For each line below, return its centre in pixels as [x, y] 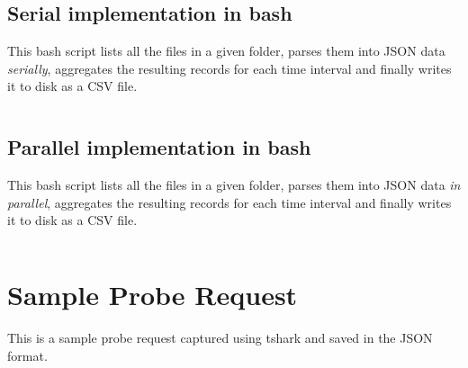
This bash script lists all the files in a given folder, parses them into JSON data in [234, 185]
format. [27, 355]
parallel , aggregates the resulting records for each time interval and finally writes [229, 202]
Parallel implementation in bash [159, 147]
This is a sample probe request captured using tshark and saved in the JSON [220, 338]
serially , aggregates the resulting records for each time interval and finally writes [229, 68]
